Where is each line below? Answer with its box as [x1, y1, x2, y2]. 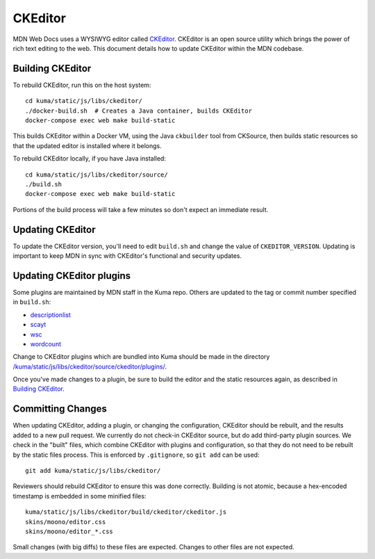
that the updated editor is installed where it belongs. [12, 141, 162, 149]
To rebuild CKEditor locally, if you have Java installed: [12, 154, 167, 163]
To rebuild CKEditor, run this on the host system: [12, 81, 151, 89]
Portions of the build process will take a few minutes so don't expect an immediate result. [12, 205, 269, 213]
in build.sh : [12, 298, 51, 306]
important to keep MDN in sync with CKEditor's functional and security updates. [12, 252, 242, 260]
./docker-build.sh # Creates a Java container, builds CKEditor [25, 106, 253, 115]
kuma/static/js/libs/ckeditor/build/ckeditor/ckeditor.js [25, 508, 227, 516]
